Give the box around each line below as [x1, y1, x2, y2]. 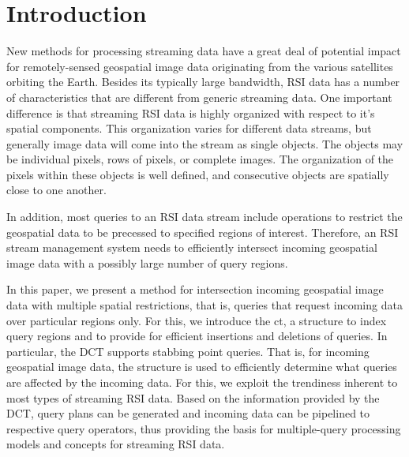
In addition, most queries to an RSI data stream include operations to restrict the [6, 208, 403, 225]
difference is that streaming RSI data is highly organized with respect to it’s [6, 104, 375, 121]
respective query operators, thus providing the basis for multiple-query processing [6, 420, 401, 436]
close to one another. [6, 182, 107, 198]
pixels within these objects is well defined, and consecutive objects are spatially [6, 166, 389, 182]
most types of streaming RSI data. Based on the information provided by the [6, 389, 380, 406]
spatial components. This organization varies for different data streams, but [6, 120, 372, 137]
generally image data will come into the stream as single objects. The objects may [6, 135, 403, 152]
